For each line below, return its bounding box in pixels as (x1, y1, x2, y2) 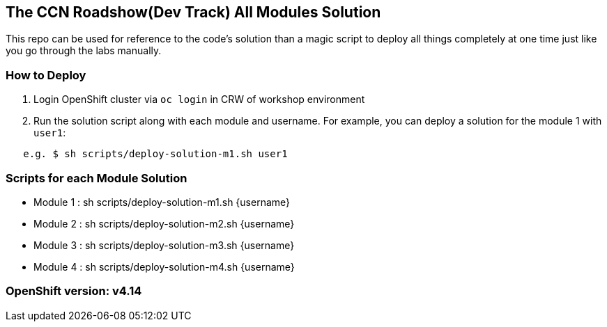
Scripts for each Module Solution (6, 170, 187, 185)
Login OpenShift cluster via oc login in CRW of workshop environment (33, 93, 365, 106)
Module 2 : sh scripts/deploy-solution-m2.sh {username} (33, 217, 295, 230)
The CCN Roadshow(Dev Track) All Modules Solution (6, 3, 381, 21)
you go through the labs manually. (6, 45, 162, 57)
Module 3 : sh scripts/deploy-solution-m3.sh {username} (33, 239, 295, 251)
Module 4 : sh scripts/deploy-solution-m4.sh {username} (33, 260, 295, 273)
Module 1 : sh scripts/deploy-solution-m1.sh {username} (33, 196, 291, 208)
